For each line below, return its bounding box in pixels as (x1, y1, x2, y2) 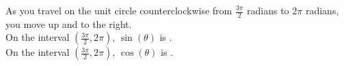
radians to (247, 3, 289, 17)
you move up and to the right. (5, 16, 132, 31)
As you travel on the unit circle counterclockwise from (5, 3, 233, 17)
